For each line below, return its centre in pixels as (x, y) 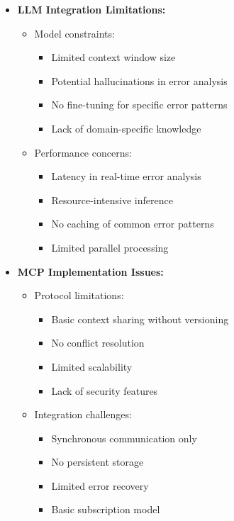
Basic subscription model (106, 509)
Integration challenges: (83, 414)
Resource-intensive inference (112, 200)
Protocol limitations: (79, 295)
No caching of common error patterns (133, 224)
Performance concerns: (83, 152)
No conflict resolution (98, 343)
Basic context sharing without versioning (140, 319)
